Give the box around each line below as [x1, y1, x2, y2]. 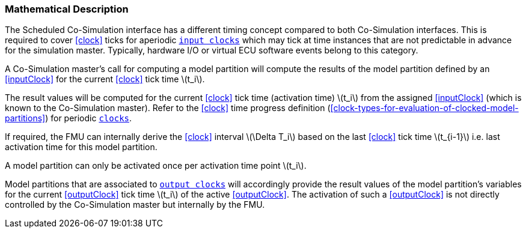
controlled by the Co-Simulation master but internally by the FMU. [5, 199, 265, 210]
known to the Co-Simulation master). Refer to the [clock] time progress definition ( [5, 103, 331, 113]
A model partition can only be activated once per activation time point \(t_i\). [5, 160, 307, 171]
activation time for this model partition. [5, 142, 157, 153]
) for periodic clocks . [45, 113, 132, 124]
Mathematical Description [5, 3, 129, 15]
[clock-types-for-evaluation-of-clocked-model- [330, 103, 519, 113]
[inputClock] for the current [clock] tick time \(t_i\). [5, 74, 205, 85]
